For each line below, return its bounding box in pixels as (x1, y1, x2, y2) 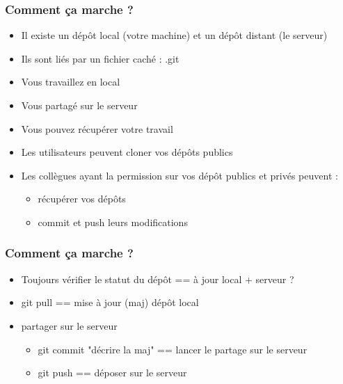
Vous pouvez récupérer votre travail (21, 121, 173, 136)
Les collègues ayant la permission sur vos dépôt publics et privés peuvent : (21, 168, 338, 182)
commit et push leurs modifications (38, 214, 188, 229)
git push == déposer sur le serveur (38, 365, 187, 380)
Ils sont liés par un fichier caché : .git (21, 51, 180, 65)
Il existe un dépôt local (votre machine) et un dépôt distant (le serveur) (21, 28, 328, 42)
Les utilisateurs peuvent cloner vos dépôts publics (21, 145, 233, 159)
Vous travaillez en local (21, 74, 120, 89)
